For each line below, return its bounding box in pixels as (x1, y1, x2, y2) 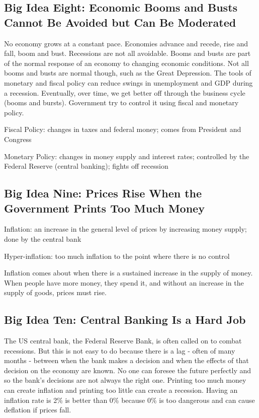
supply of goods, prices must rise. (4, 287, 107, 298)
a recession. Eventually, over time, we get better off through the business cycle (4, 87, 245, 98)
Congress (4, 133, 32, 144)
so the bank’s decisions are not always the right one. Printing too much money (4, 375, 246, 385)
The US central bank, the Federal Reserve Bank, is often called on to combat (4, 335, 242, 346)
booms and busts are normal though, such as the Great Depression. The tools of (4, 67, 251, 78)
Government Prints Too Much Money (4, 200, 205, 216)
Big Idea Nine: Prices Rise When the (4, 185, 202, 201)
